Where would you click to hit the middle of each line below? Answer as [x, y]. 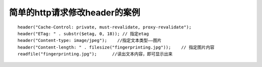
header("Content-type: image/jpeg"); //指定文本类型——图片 [90, 40]
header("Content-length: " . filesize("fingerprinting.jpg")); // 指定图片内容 [116, 47]
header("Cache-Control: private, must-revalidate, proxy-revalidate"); [105, 27]
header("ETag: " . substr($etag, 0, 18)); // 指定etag [83, 33]
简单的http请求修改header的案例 [74, 13]
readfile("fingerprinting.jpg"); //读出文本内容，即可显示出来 [95, 54]
